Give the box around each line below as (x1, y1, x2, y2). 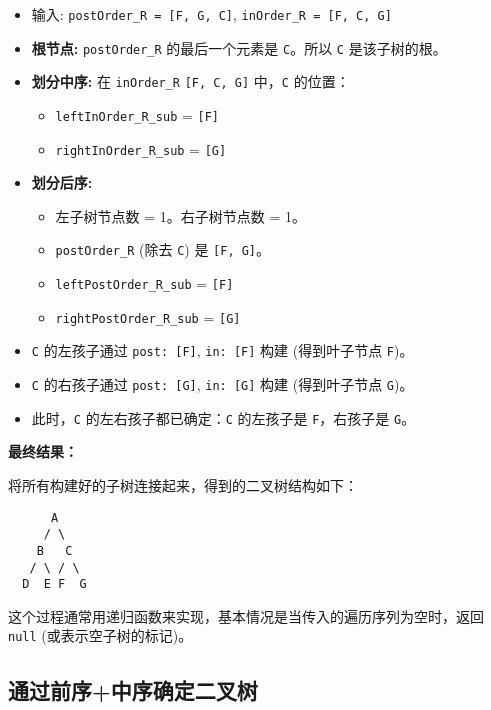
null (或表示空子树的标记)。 (8, 625, 193, 646)
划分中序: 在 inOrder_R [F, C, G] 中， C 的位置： (31, 71, 350, 92)
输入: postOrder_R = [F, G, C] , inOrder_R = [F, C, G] (31, 4, 392, 24)
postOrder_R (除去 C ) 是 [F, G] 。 (55, 239, 271, 260)
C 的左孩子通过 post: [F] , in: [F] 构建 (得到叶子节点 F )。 (31, 340, 414, 361)
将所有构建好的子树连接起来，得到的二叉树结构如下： (8, 475, 358, 495)
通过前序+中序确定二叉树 (8, 674, 258, 705)
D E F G (22, 577, 87, 592)
